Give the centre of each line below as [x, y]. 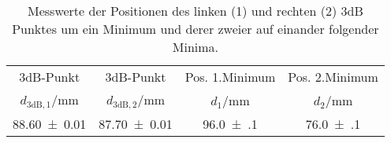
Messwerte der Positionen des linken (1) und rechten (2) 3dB [195, 11]
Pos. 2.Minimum [333, 77]
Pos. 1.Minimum [230, 77]
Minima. [195, 47]
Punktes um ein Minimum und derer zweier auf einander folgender [195, 29]
